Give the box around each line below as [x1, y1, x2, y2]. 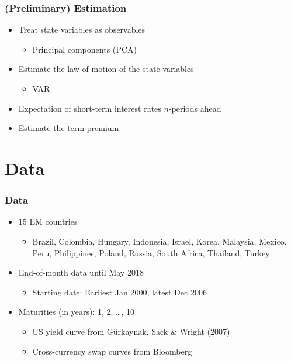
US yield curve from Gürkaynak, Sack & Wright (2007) [32, 325, 230, 337]
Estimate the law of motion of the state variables [18, 63, 194, 75]
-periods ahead [168, 102, 221, 114]
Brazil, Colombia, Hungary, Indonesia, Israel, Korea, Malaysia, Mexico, [32, 235, 287, 247]
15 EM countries [18, 215, 78, 228]
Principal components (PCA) [32, 43, 137, 55]
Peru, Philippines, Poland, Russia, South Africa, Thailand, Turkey [32, 246, 270, 259]
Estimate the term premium [18, 122, 119, 134]
